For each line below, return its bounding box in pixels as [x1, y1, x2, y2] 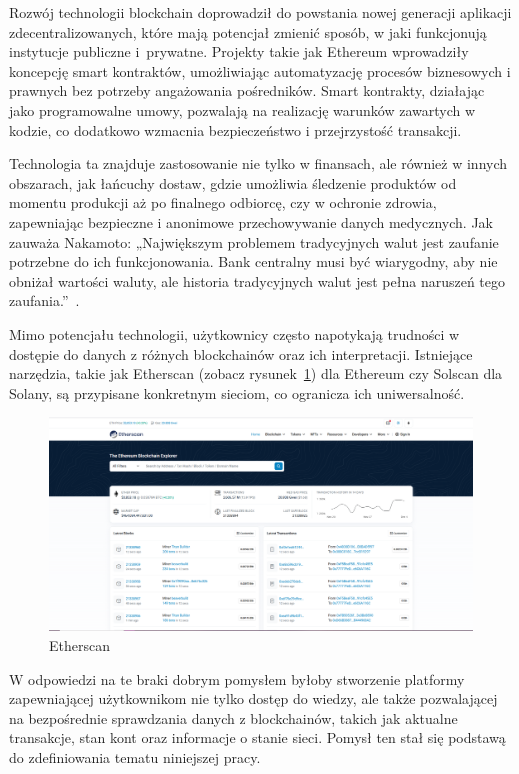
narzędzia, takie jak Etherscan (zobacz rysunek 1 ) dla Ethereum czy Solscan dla [9, 363, 503, 384]
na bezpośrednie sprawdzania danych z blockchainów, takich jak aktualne [9, 707, 458, 728]
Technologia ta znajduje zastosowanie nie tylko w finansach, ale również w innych [9, 153, 508, 174]
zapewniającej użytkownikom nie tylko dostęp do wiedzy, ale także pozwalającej [9, 688, 498, 709]
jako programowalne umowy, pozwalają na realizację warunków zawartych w [9, 99, 476, 120]
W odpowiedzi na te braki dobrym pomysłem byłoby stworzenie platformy [9, 668, 465, 689]
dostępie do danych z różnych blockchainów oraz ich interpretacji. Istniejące [9, 343, 473, 364]
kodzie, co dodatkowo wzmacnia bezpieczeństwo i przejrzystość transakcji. [9, 119, 462, 140]
